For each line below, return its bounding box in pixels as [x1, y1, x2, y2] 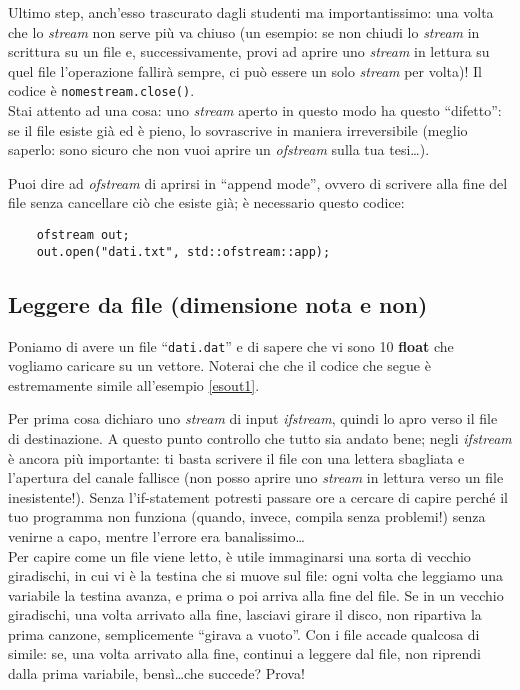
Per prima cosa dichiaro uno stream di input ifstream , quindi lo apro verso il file [8, 408, 498, 429]
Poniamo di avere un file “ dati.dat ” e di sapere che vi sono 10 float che [8, 335, 454, 356]
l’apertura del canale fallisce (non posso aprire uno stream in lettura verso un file [8, 467, 504, 488]
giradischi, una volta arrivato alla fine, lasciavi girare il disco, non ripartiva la [8, 604, 482, 625]
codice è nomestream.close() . [8, 80, 195, 101]
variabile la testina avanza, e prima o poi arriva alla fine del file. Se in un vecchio [8, 584, 504, 605]
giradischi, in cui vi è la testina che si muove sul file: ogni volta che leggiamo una [8, 565, 503, 586]
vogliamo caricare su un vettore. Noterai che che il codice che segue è [8, 355, 431, 376]
